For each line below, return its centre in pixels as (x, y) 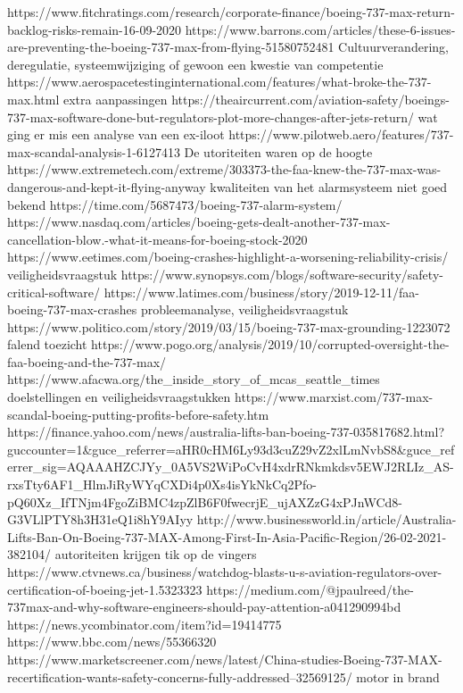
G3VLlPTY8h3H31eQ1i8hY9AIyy (100, 519)
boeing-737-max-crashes (72, 309)
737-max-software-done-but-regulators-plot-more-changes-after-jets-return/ (211, 117)
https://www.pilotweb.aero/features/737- (341, 134)
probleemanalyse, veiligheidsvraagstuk (244, 309)
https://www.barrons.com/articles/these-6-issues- (320, 29)
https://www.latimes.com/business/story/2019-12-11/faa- (261, 292)
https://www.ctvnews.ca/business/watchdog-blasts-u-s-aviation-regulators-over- (225, 572)
